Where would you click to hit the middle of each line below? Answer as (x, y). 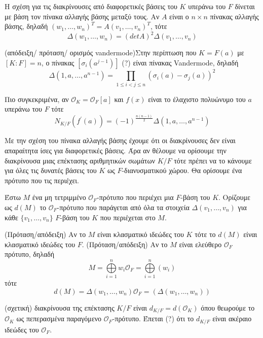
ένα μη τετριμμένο (59, 197)
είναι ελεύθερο (200, 244)
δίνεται (245, 6)
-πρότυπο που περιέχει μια (135, 197)
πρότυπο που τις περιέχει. (42, 180)
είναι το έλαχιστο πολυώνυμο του (197, 99)
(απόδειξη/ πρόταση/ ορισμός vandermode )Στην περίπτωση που (101, 53)
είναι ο (179, 16)
